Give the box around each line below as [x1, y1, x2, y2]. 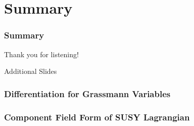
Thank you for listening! [4, 49, 79, 59]
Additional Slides [4, 66, 57, 76]
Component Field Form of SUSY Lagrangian [4, 110, 190, 123]
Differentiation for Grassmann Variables [4, 87, 171, 100]
